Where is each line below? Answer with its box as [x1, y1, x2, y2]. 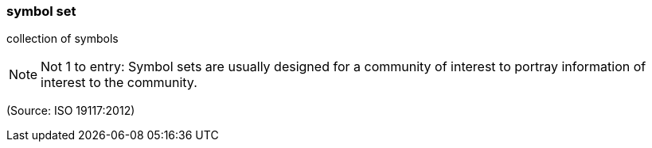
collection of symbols [6, 32, 119, 46]
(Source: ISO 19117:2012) [6, 104, 135, 118]
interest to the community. [41, 74, 197, 91]
